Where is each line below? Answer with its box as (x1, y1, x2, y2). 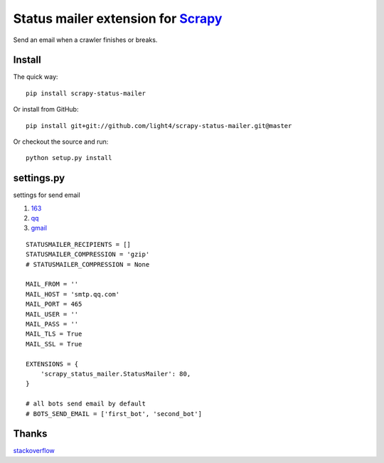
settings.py (13, 172, 65, 184)
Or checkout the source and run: (13, 137, 109, 146)
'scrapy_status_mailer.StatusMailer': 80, (40, 370, 191, 378)
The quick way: (13, 73, 58, 81)
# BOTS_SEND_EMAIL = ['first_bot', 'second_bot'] (26, 410, 203, 417)
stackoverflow (13, 447, 55, 455)
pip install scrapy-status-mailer (26, 89, 146, 97)
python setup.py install (26, 154, 112, 162)
